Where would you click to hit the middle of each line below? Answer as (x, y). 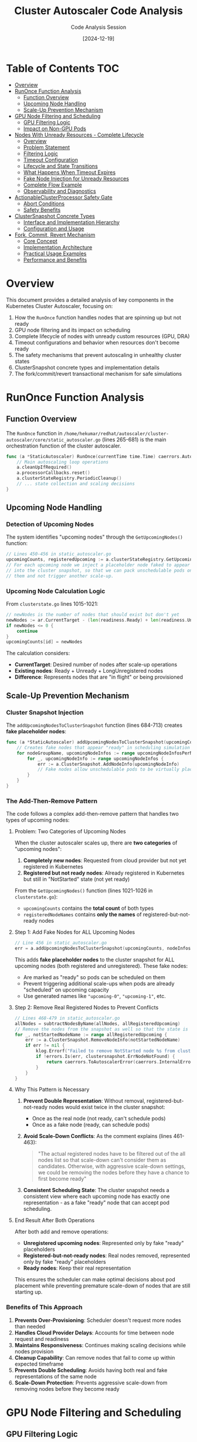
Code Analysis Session (98, 27)
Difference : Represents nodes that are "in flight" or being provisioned (99, 677)
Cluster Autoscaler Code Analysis (98, 11)
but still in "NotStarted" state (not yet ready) (77, 879)
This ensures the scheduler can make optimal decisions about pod (95, 1280)
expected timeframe (39, 1364)
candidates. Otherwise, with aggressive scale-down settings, (112, 1166)
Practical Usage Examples (55, 253)
